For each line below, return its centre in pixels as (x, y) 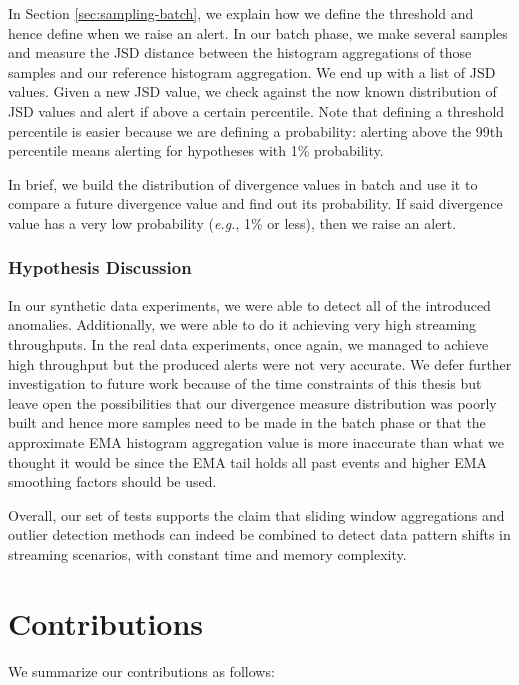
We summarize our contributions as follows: (141, 670)
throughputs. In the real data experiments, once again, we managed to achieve (248, 343)
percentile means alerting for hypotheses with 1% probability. (196, 150)
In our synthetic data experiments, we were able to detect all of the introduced (249, 304)
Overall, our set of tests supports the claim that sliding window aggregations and (256, 514)
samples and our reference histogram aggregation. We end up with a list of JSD (252, 71)
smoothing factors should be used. (112, 481)
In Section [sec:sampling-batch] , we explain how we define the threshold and (241, 13)
